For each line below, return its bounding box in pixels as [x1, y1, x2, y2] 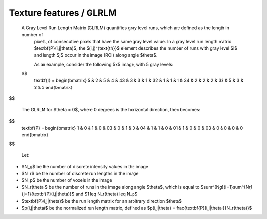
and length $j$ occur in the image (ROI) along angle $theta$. [34, 52, 158, 58]
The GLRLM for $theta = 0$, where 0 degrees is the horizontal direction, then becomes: [21, 107, 201, 113]
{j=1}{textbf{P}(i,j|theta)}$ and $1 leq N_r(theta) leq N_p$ [21, 191, 138, 197]
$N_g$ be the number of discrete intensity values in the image [21, 163, 149, 169]
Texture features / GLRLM [9, 7, 117, 18]
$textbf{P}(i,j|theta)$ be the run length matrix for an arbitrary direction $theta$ [21, 198, 182, 204]
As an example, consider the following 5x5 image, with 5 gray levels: [34, 61, 174, 67]
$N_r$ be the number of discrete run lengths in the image [21, 171, 139, 176]
